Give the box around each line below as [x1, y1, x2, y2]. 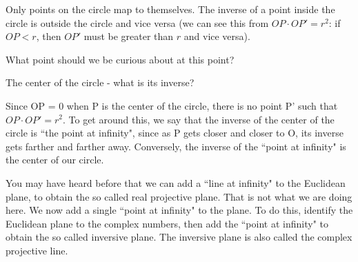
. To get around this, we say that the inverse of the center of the [62, 112, 335, 126]
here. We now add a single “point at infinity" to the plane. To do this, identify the [6, 203, 353, 217]
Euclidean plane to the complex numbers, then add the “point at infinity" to [6, 216, 328, 230]
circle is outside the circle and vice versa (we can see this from [6, 15, 269, 30]
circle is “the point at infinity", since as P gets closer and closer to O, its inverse [6, 125, 344, 140]
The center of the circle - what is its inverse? [6, 75, 195, 90]
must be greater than [83, 29, 174, 43]
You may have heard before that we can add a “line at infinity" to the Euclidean [6, 175, 346, 190]
